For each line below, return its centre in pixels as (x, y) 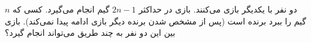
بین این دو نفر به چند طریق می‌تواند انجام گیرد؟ (90, 33)
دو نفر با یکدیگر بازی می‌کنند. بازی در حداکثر (218, 9)
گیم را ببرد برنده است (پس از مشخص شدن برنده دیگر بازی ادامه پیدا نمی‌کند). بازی (155, 21)
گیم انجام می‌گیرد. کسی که (61, 9)
